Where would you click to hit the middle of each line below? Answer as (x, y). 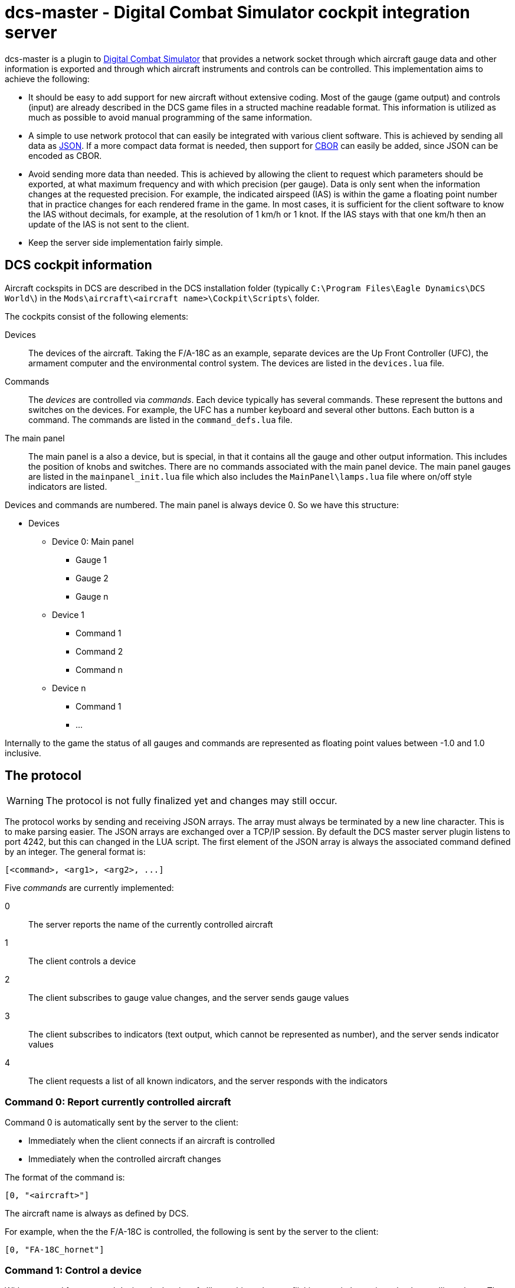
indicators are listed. (68, 486)
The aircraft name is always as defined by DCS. (97, 1214)
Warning (25, 801)
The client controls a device (82, 961)
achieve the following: (47, 79)
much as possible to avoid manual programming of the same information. (170, 117)
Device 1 (68, 614)
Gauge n (92, 596)
